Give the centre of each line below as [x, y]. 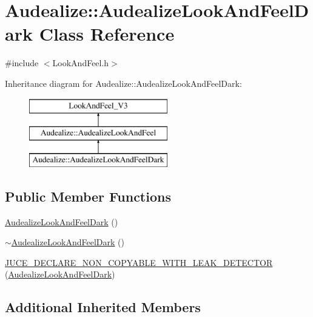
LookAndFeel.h [81, 63]
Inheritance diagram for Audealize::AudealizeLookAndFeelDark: [123, 83]
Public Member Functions [88, 196]
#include [22, 63]
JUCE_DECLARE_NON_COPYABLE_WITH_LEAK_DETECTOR [139, 262]
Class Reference [107, 34]
